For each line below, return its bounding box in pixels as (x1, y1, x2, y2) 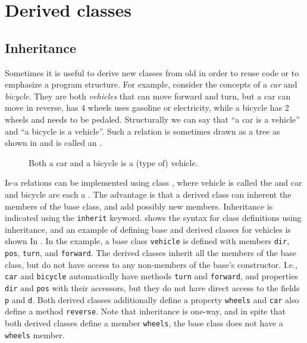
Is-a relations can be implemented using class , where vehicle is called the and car (5, 176, 302, 189)
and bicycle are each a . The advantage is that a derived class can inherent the (5, 188, 292, 200)
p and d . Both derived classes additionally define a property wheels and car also (5, 293, 299, 305)
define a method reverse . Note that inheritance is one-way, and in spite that (5, 305, 286, 317)
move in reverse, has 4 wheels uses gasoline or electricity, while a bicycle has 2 (5, 101, 289, 114)
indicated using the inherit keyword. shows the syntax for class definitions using (5, 211, 302, 224)
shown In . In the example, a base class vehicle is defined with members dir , (5, 235, 290, 247)
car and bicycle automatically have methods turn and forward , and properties (5, 270, 298, 282)
